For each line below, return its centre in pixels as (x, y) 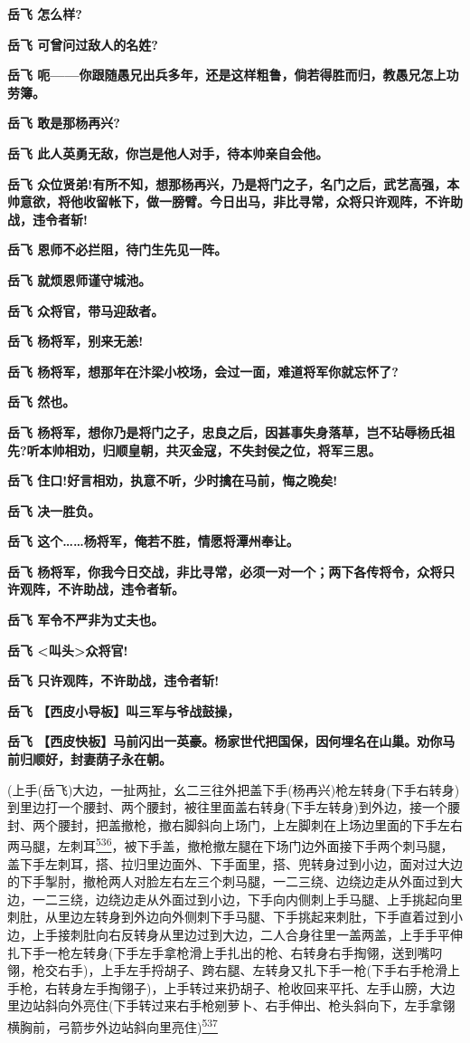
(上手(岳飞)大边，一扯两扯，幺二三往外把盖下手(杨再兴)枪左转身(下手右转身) (234, 789)
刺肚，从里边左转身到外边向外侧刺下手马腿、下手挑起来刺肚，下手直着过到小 (235, 917)
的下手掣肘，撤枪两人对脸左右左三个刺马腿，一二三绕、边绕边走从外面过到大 (235, 881)
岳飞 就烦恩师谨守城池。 (80, 279)
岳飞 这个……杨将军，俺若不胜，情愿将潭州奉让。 (153, 541)
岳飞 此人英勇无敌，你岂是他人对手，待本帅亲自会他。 (168, 153)
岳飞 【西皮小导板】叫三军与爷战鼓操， (124, 710)
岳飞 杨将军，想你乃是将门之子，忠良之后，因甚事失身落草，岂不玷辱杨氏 (225, 431)
